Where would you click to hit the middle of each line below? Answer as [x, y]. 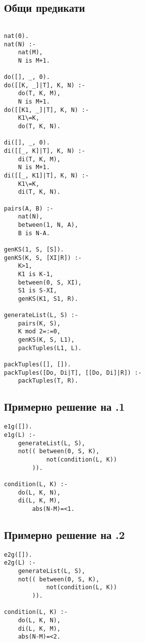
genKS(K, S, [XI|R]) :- [43, 258]
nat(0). [17, 36]
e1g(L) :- [20, 435]
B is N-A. [34, 233]
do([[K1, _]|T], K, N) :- [46, 110]
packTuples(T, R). [48, 381]
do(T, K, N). [39, 126]
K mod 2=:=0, [39, 332]
